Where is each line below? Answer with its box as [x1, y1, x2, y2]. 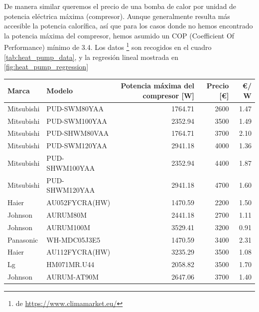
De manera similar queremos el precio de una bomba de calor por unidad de [4, 1, 237, 11]
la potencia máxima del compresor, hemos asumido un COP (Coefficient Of [4, 30, 235, 40]
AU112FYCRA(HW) [46, 247, 111, 257]
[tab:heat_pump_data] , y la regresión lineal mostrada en [4, 51, 178, 62]
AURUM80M [46, 209, 87, 220]
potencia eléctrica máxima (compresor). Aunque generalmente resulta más [4, 10, 230, 21]
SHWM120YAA [46, 185, 95, 195]
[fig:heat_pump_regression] [4, 61, 89, 72]
